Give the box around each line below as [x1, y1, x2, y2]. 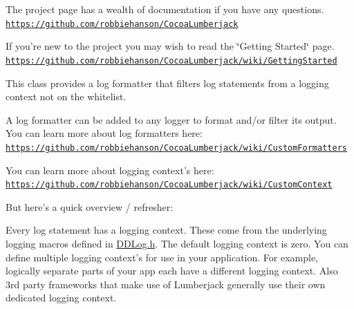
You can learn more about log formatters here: [6, 126, 203, 140]
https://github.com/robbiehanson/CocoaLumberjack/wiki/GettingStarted [6, 55, 337, 66]
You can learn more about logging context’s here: [6, 162, 214, 177]
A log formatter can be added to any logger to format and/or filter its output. [6, 112, 337, 127]
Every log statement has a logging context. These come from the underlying [6, 223, 327, 237]
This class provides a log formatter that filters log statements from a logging [6, 75, 329, 90]
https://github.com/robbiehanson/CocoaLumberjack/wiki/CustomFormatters [6, 142, 347, 153]
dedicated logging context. [6, 290, 117, 305]
